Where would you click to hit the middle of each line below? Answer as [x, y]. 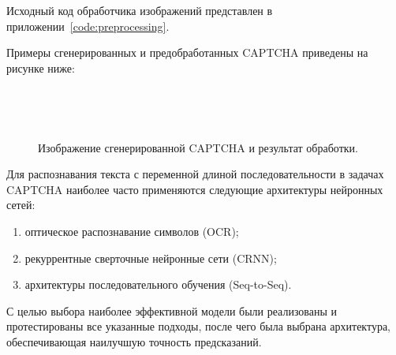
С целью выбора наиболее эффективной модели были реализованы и [172, 310]
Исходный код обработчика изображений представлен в [140, 10]
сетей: [21, 205]
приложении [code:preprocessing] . [88, 26]
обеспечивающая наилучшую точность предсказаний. [134, 341]
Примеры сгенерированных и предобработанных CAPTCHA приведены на [187, 52]
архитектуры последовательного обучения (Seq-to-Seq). [158, 284]
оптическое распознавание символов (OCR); [132, 231]
